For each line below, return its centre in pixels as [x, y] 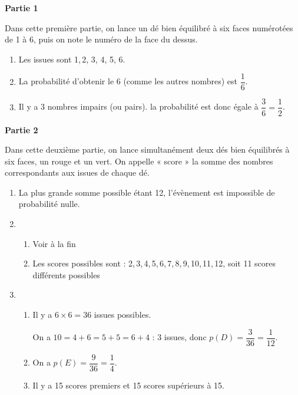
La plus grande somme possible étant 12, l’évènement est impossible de [147, 192]
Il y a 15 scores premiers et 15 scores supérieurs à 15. [129, 385]
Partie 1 [21, 8]
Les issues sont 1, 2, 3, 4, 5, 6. [72, 59]
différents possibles [66, 274]
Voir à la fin [54, 243]
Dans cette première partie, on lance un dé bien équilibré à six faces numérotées [149, 27]
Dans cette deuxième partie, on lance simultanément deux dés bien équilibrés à [147, 149]
